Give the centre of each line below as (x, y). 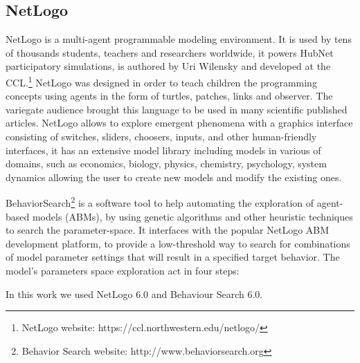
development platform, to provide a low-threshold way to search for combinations (178, 243)
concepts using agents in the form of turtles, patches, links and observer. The (169, 96)
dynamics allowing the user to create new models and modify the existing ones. (174, 177)
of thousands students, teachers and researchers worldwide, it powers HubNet (170, 52)
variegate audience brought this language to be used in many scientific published (177, 109)
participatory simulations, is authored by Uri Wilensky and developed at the (168, 66)
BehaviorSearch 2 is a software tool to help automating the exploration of (160, 202)
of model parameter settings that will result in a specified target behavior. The (173, 257)
